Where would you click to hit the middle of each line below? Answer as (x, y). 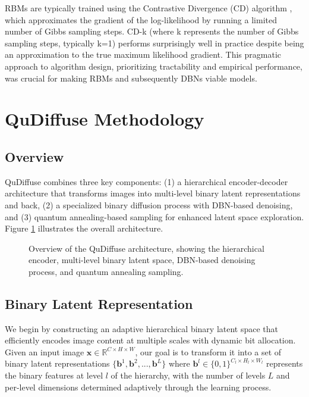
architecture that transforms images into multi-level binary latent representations (153, 193)
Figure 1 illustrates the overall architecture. (84, 228)
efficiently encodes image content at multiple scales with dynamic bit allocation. (150, 340)
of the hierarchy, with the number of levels (188, 375)
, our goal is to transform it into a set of (208, 351)
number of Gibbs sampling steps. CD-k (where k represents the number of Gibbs (152, 31)
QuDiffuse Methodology (105, 119)
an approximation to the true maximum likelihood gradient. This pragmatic (143, 54)
